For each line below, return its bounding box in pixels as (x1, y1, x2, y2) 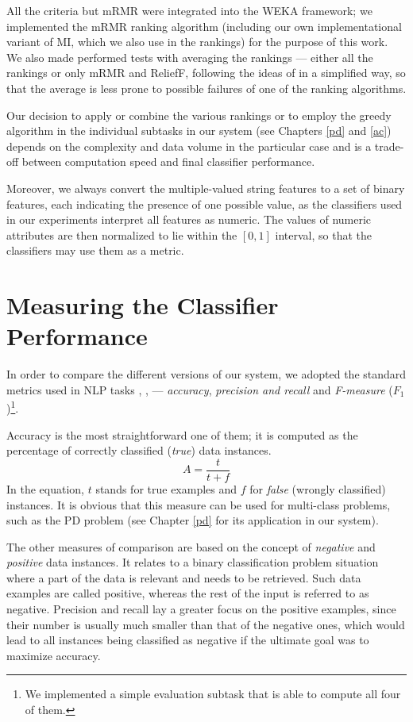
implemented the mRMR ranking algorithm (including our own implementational (6, 17, 402, 34)
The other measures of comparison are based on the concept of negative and (6, 538, 376, 555)
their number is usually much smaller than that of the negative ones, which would (6, 616, 405, 632)
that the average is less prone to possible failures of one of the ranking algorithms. (6, 79, 407, 96)
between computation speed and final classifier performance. (21, 153, 315, 170)
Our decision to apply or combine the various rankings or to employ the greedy (6, 106, 392, 123)
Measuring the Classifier (6, 289, 279, 321)
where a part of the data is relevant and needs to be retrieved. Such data (6, 569, 361, 586)
